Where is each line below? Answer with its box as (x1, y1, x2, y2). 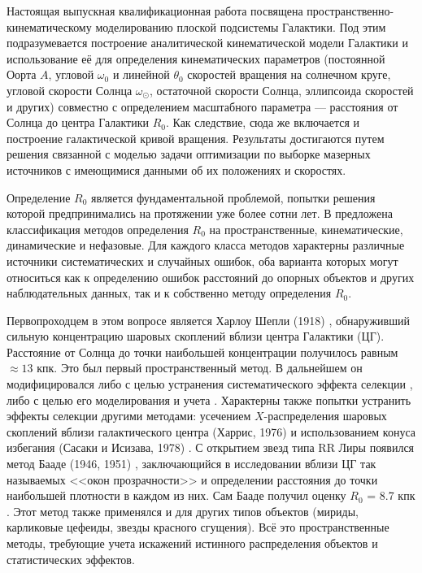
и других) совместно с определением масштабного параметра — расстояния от (7, 98, 398, 115)
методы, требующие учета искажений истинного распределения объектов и (7, 535, 378, 551)
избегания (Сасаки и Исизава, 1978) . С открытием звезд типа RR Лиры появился (7, 439, 415, 456)
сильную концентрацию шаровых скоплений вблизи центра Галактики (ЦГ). (7, 328, 385, 345)
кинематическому (7, 18, 92, 35)
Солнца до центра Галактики (7, 114, 149, 131)
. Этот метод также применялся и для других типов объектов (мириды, (7, 502, 359, 519)
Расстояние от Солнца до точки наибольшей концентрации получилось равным (7, 343, 398, 360)
